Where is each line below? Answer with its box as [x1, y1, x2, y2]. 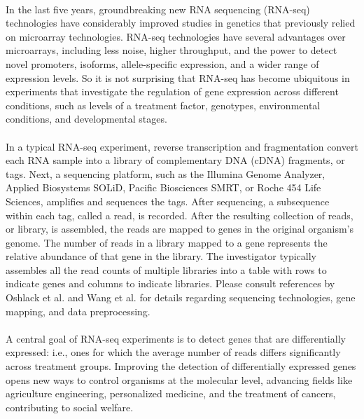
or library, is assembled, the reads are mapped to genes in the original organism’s [6, 221, 354, 236]
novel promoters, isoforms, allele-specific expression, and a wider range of [6, 56, 319, 71]
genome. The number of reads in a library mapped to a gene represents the [6, 235, 328, 249]
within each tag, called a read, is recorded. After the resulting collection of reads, [6, 207, 353, 222]
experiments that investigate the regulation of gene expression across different [6, 84, 339, 99]
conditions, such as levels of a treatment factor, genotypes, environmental [6, 97, 321, 112]
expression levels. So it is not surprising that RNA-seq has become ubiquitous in [6, 70, 350, 85]
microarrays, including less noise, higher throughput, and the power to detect [6, 43, 337, 57]
